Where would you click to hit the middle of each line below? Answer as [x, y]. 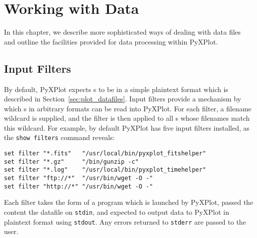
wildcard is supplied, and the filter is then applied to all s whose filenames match [127, 118]
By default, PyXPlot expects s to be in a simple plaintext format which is [116, 89]
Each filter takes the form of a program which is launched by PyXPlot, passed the [129, 202]
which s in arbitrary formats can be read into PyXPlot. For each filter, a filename [128, 108]
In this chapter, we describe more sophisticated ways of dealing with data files [123, 32]
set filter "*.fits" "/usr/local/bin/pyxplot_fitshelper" [105, 154]
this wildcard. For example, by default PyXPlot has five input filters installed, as [127, 127]
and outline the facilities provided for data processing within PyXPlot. [111, 41]
